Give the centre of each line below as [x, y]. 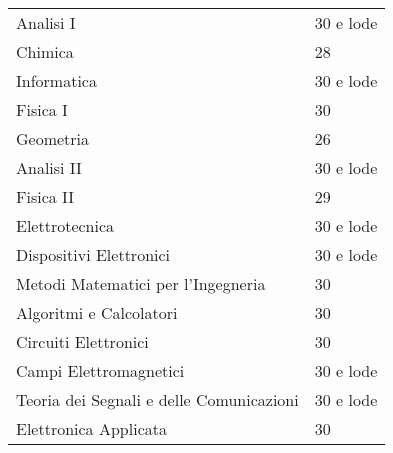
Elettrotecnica [65, 225]
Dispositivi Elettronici [93, 254]
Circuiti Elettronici [82, 341]
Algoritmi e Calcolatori [97, 312]
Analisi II [49, 167]
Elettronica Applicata [91, 428]
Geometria [53, 138]
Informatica [56, 80]
